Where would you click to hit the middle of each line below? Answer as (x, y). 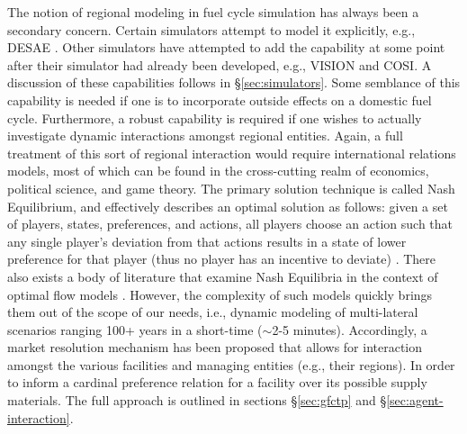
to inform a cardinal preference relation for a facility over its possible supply (217, 382)
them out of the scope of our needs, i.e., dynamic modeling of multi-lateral (213, 312)
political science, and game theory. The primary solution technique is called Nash (231, 188)
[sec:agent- (415, 400)
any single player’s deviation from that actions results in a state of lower (207, 241)
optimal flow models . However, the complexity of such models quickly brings (220, 294)
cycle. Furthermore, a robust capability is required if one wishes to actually (215, 118)
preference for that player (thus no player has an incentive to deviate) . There (221, 259)
